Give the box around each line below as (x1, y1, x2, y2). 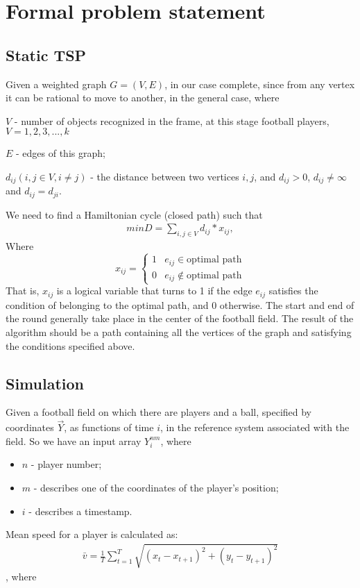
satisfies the (268, 283, 318, 298)
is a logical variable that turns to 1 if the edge (56, 283, 252, 298)
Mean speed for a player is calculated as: (6, 527, 178, 541)
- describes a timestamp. (28, 503, 132, 518)
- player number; (31, 457, 102, 471)
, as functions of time (64, 420, 154, 435)
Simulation (6, 372, 85, 394)
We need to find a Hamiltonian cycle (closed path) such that (6, 207, 263, 221)
